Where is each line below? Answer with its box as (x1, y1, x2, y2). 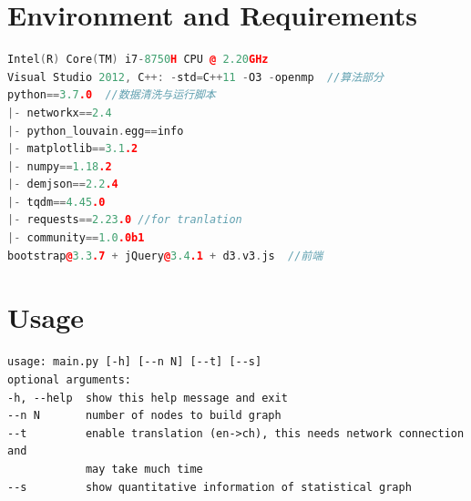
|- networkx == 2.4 (7, 106, 112, 119)
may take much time (85, 462, 203, 475)
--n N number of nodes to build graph (7, 409, 282, 423)
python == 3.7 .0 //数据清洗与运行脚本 (7, 88, 216, 102)
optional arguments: (7, 373, 132, 386)
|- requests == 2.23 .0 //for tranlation (7, 213, 242, 227)
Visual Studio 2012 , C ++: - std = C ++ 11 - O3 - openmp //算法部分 (7, 70, 384, 84)
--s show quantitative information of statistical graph (7, 480, 412, 494)
